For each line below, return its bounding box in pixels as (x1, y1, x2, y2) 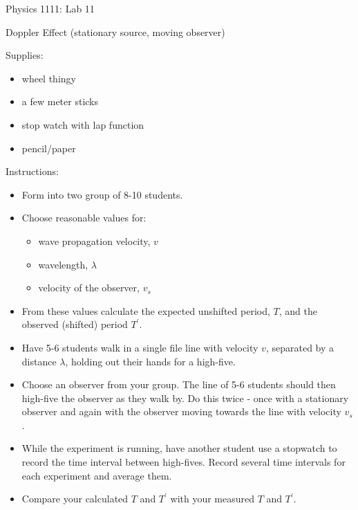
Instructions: (6, 164, 59, 179)
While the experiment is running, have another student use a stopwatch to (21, 441, 337, 455)
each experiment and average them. (21, 468, 172, 482)
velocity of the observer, (38, 280, 140, 295)
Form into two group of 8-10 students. (21, 187, 183, 201)
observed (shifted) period (21, 317, 128, 331)
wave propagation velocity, (38, 233, 151, 248)
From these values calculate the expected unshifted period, (21, 303, 270, 318)
